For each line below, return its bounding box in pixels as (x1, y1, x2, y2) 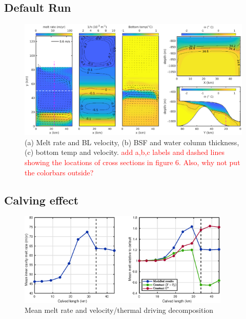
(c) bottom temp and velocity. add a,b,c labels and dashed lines (25, 147, 224, 157)
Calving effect (4, 192, 79, 208)
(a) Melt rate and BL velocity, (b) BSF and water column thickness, (25, 136, 239, 147)
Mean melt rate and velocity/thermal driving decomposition (25, 305, 214, 315)
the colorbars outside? (25, 167, 94, 177)
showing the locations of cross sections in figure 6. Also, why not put (25, 156, 240, 167)
